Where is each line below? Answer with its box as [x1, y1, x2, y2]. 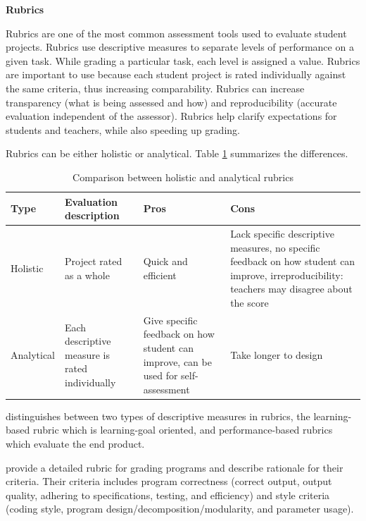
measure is [65, 347, 110, 362]
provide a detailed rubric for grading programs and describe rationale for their [6, 460, 343, 474]
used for [143, 368, 178, 383]
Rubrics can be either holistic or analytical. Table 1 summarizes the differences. [6, 146, 348, 161]
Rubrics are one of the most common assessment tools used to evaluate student [6, 25, 347, 40]
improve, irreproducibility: [230, 267, 343, 282]
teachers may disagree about [230, 281, 353, 296]
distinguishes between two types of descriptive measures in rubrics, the [6, 408, 310, 423]
